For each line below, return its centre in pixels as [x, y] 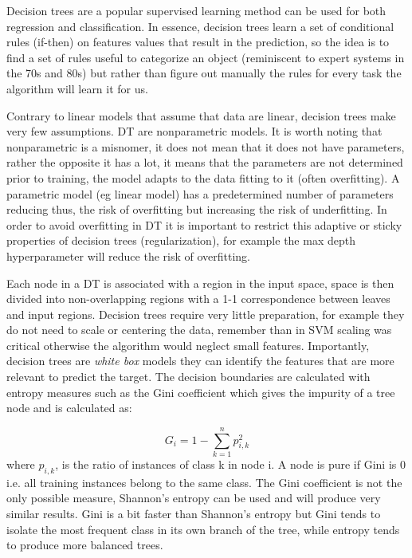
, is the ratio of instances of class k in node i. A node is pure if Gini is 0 [230, 464]
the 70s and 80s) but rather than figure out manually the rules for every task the [204, 73]
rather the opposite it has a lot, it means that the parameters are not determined [205, 162]
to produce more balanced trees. [85, 545]
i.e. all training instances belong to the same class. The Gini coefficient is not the [204, 482]
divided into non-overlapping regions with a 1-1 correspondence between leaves [198, 299]
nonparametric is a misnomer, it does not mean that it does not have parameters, [206, 146]
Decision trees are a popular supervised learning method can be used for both [196, 10]
